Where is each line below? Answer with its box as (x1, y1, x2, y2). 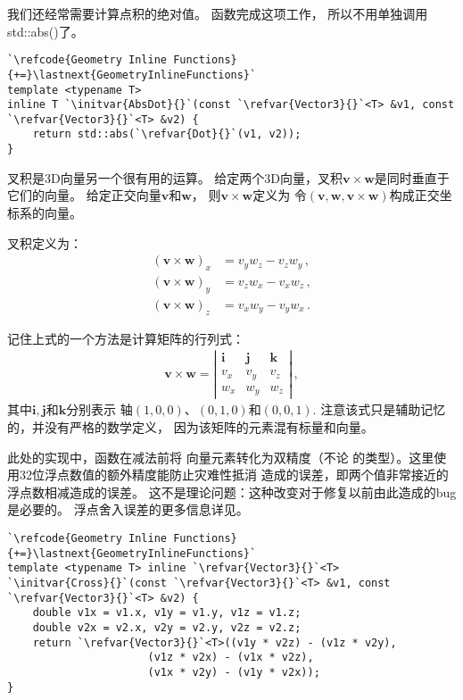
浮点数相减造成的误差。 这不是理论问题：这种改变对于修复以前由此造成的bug (7, 482, 457, 501)
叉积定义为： (7, 233, 82, 252)
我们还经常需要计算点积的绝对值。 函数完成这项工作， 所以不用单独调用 (7, 4, 428, 22)
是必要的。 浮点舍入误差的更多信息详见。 (7, 500, 249, 519)
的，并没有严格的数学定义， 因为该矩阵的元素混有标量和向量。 (7, 418, 374, 437)
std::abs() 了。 (7, 21, 84, 40)
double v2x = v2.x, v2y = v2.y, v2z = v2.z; (32, 621, 302, 634)
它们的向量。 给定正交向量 (7, 186, 161, 204)
